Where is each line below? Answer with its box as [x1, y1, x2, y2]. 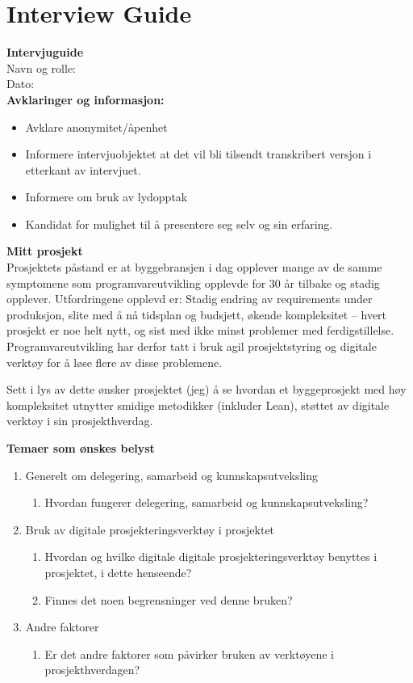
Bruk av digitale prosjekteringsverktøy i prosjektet [25, 521, 275, 538]
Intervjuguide [6, 44, 84, 61]
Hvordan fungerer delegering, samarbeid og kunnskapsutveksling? [44, 494, 369, 511]
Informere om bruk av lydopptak [25, 188, 188, 205]
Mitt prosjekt [6, 242, 83, 259]
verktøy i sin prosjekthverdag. [6, 412, 153, 429]
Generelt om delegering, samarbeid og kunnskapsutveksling [25, 466, 319, 483]
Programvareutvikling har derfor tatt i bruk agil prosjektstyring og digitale [6, 338, 377, 355]
